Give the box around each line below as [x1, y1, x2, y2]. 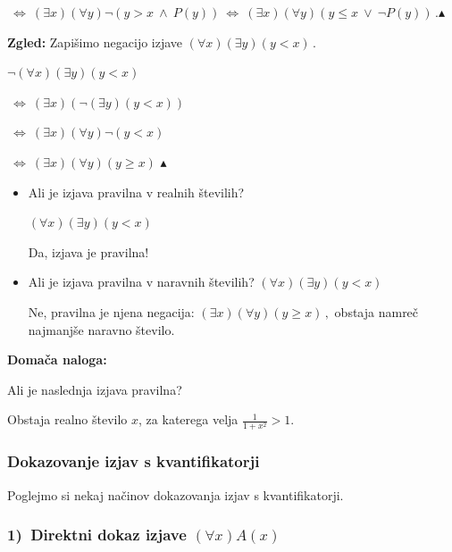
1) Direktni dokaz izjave [7, 523, 187, 546]
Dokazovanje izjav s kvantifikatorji [7, 450, 260, 473]
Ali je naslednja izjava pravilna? [7, 380, 182, 398]
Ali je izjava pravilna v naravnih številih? [28, 272, 255, 291]
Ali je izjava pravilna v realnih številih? [28, 182, 245, 201]
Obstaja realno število [7, 410, 128, 429]
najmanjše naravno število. [28, 320, 175, 339]
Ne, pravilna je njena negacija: [28, 302, 195, 321]
